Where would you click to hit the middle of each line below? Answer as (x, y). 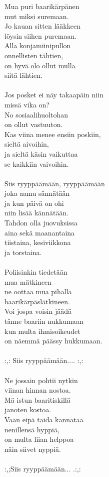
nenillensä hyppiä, (32, 429)
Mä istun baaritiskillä (37, 399)
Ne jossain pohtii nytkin (41, 380)
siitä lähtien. (23, 75)
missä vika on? (27, 104)
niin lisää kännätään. (37, 213)
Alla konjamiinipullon (38, 45)
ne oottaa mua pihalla (38, 291)
